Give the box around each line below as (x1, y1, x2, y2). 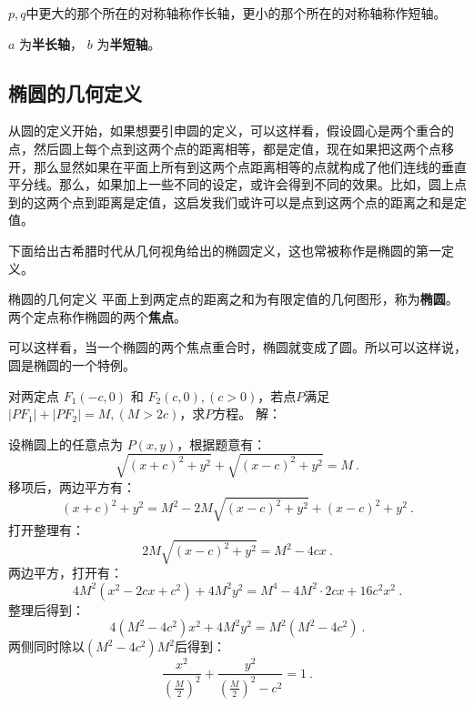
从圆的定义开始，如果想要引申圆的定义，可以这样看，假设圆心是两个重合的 (8, 121, 454, 140)
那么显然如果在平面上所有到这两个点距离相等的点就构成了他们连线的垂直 (33, 156, 467, 176)
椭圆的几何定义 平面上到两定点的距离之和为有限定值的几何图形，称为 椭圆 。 (8, 289, 459, 308)
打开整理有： (8, 519, 85, 539)
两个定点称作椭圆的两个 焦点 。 (8, 307, 187, 326)
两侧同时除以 (8, 637, 85, 656)
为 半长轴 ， (19, 34, 84, 53)
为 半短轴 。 (96, 34, 161, 53)
